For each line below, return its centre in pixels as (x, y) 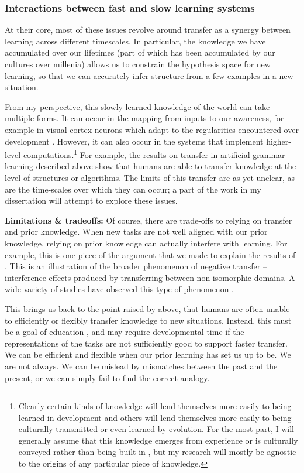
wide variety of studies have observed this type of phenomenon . (119, 289)
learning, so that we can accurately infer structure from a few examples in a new (149, 75)
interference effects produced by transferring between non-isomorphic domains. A (150, 277)
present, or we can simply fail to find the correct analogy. (107, 377)
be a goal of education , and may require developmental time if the (125, 332)
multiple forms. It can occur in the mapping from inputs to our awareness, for (144, 118)
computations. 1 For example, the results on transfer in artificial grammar (154, 154)
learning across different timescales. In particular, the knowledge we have (135, 41)
